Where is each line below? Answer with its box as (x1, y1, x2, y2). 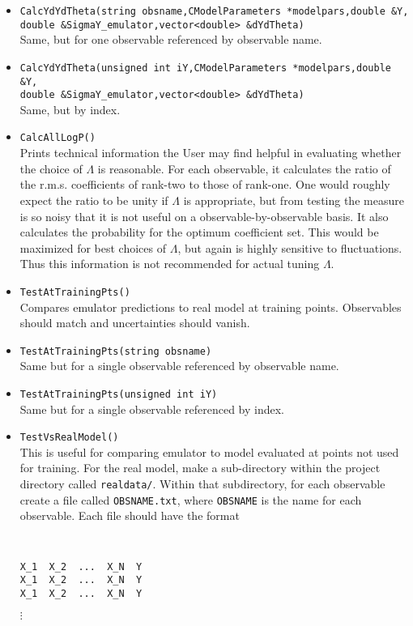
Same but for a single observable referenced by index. (19, 400, 284, 417)
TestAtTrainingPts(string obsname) (19, 345, 212, 357)
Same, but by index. (19, 100, 121, 117)
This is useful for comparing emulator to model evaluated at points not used (19, 443, 399, 460)
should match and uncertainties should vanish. (19, 314, 250, 331)
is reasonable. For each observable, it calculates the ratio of (97, 160, 391, 177)
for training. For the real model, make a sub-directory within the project (19, 459, 381, 476)
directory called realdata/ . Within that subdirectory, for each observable (19, 475, 385, 492)
